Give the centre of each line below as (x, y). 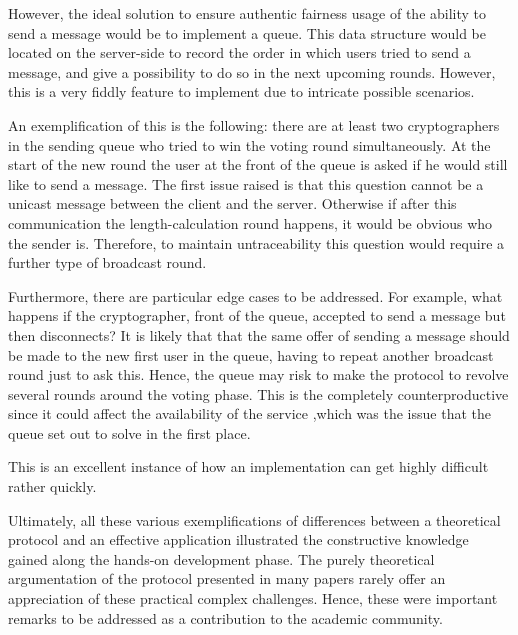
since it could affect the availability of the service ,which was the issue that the (249, 413)
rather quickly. (52, 486)
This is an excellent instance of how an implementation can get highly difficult (248, 466)
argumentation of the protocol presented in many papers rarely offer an (227, 578)
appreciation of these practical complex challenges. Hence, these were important (253, 598)
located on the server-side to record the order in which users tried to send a (239, 52)
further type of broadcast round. (107, 262)
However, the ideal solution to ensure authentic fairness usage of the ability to (247, 13)
